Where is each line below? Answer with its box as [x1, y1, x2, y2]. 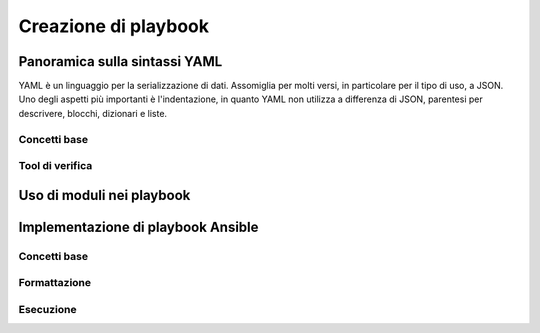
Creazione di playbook [18, 15, 210, 37]
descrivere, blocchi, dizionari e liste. [18, 107, 168, 119]
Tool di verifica [18, 159, 93, 173]
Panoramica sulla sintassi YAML [18, 53, 223, 70]
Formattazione [18, 276, 92, 290]
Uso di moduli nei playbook [18, 186, 191, 204]
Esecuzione [18, 302, 77, 316]
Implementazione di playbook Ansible [18, 218, 259, 235]
